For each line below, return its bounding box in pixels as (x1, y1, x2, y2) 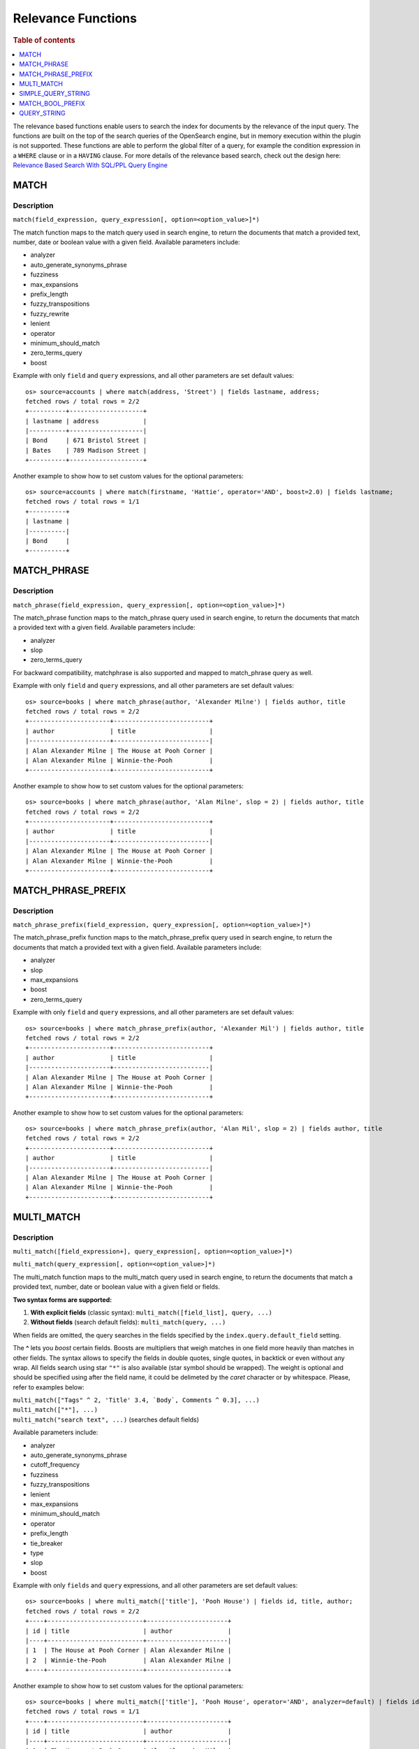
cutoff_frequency (30, 1461, 80, 1469)
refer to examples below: (13, 1382, 84, 1392)
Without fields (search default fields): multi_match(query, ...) (30, 1318, 226, 1326)
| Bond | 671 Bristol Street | (25, 437, 147, 444)
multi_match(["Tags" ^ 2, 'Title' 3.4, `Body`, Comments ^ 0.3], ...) (13, 1396, 260, 1404)
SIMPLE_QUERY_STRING (19, 90, 91, 98)
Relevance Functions (13, 10, 138, 26)
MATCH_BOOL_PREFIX (19, 99, 85, 108)
